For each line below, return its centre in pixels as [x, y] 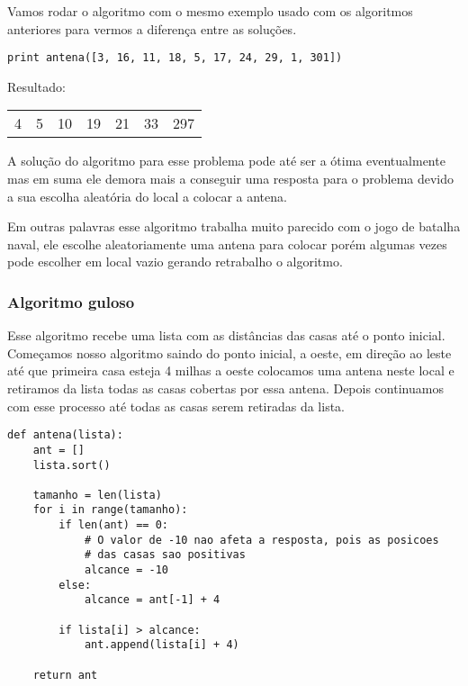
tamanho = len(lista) [97, 495]
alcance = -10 [126, 570]
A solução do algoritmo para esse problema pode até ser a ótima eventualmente [226, 161]
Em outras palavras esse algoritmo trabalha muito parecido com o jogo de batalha [234, 226]
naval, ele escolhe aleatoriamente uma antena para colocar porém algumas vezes [227, 244]
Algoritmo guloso [71, 301]
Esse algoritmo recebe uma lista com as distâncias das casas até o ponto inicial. [226, 335]
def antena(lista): [65, 435]
